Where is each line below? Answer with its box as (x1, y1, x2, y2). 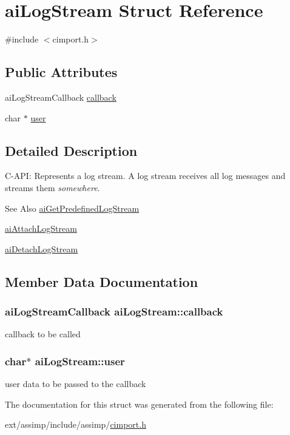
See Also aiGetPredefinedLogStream (5, 201, 140, 214)
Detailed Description (5, 141, 138, 160)
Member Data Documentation (5, 272, 198, 291)
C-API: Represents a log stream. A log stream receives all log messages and (5, 169, 286, 182)
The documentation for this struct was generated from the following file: (5, 397, 274, 410)
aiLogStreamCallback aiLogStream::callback (5, 303, 223, 319)
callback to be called (5, 328, 81, 340)
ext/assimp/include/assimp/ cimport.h (5, 418, 146, 431)
